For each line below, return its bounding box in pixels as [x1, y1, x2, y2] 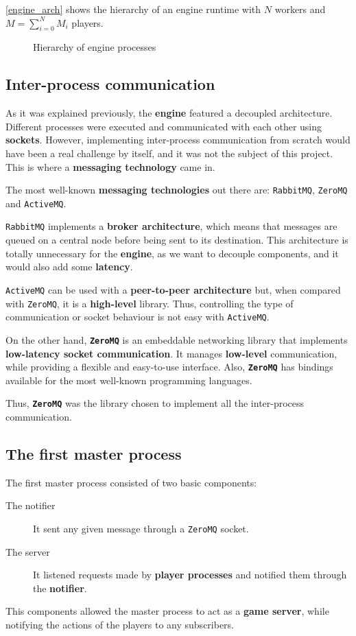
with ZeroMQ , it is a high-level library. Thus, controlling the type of [5, 296, 294, 310]
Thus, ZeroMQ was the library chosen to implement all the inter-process [5, 396, 305, 410]
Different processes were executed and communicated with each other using [5, 119, 322, 133]
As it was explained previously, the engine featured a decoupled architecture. [5, 106, 333, 120]
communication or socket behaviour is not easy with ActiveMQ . [5, 309, 270, 324]
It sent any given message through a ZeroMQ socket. [33, 521, 249, 536]
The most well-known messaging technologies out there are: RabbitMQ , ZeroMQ [5, 182, 348, 197]
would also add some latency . [5, 259, 133, 274]
